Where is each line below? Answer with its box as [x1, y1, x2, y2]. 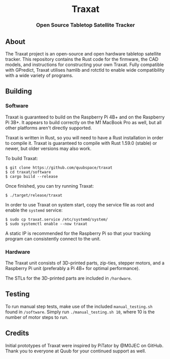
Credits [5, 329, 30, 338]
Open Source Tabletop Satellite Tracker [36, 21, 135, 28]
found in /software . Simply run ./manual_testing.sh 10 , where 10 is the [5, 309, 155, 315]
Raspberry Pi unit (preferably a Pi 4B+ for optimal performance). [5, 265, 140, 271]
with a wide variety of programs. [5, 72, 74, 78]
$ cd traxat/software [5, 169, 51, 174]
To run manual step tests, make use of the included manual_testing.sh [5, 303, 153, 309]
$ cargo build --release [5, 174, 58, 179]
